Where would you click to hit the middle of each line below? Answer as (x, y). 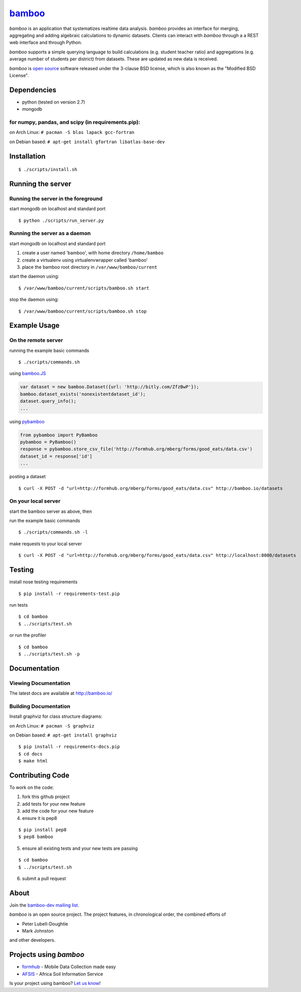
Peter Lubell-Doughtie (45, 923)
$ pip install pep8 (43, 830)
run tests (18, 605)
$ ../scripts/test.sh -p (49, 654)
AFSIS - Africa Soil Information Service (63, 974)
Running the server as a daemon (50, 234)
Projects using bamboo (47, 955)
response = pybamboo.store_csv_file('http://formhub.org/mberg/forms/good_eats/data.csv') (136, 449)
